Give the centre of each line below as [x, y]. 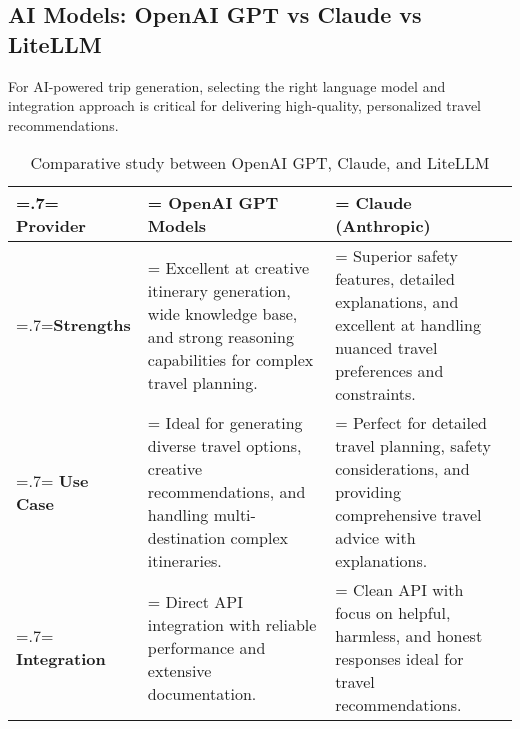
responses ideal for [399, 659]
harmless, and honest [409, 636]
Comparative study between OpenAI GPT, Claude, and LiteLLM [260, 163]
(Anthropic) [383, 226]
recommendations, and [226, 492]
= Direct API [195, 601]
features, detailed [395, 279]
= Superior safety [397, 256]
